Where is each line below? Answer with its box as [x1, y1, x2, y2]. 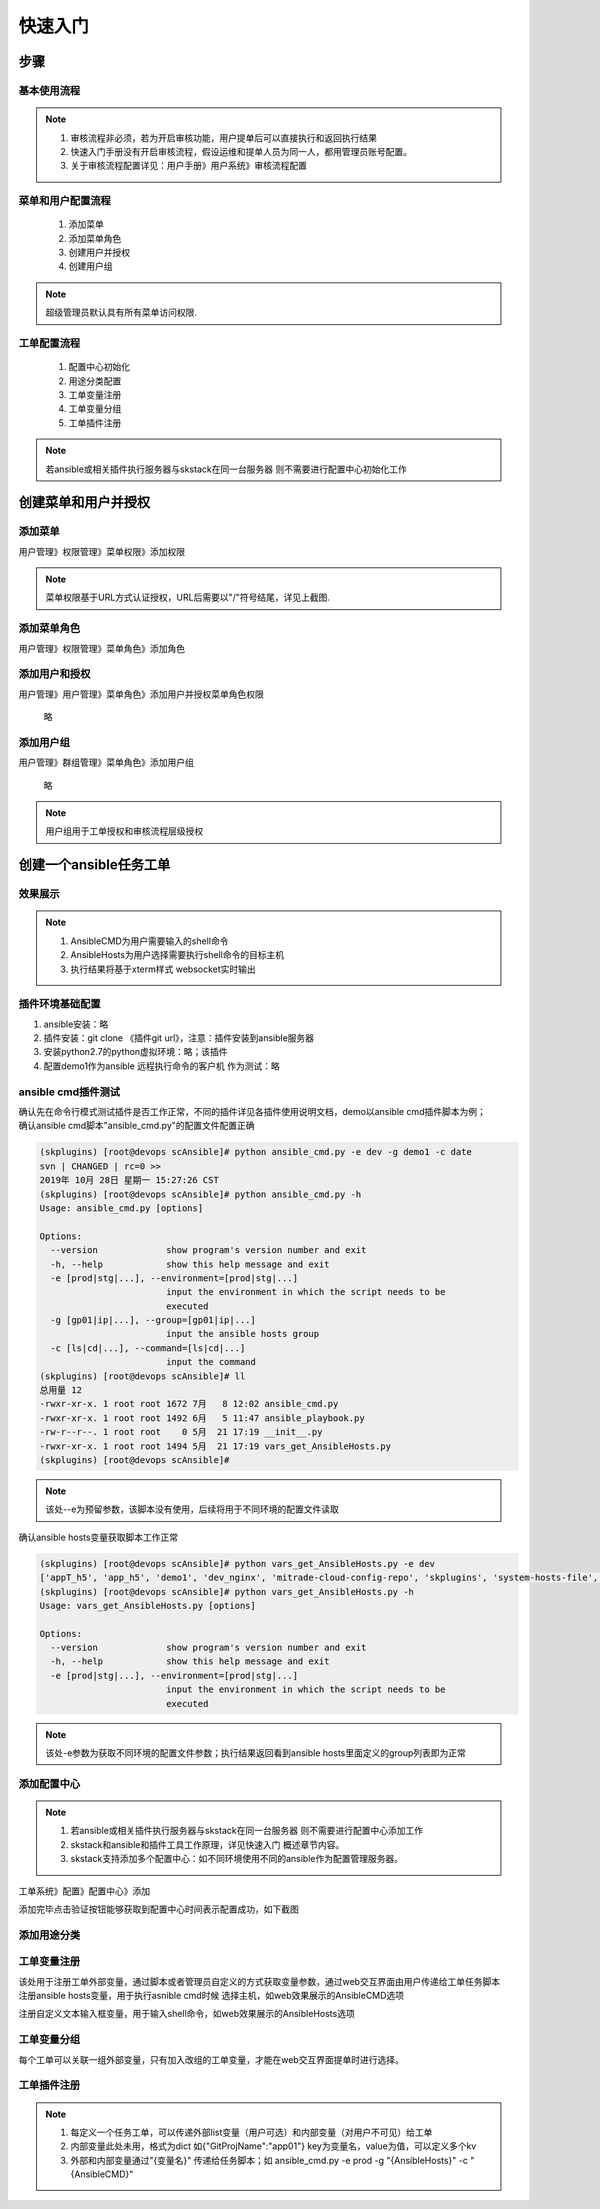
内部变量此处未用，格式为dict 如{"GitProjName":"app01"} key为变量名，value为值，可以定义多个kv [70, 2140, 477, 2152]
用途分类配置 [68, 375, 122, 387]
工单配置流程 [18, 336, 81, 350]
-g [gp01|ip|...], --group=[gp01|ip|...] [50, 1315, 257, 1326]
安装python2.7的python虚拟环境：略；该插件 [43, 1046, 229, 1058]
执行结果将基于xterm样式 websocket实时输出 [70, 963, 257, 975]
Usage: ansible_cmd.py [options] [39, 1202, 204, 1214]
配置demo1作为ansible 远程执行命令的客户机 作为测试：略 [43, 1060, 280, 1072]
